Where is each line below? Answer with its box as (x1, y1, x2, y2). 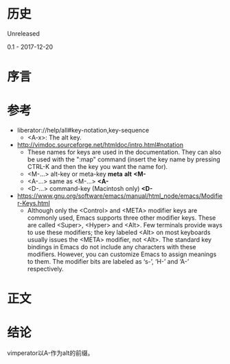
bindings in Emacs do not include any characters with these (27, 243, 196, 251)
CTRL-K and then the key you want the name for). (27, 163, 168, 171)
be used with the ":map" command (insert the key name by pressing (27, 155, 221, 163)
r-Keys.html (16, 199, 50, 207)
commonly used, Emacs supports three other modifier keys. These (27, 214, 216, 222)
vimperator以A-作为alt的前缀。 (7, 349, 94, 357)
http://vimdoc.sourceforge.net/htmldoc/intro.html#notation (16, 141, 184, 149)
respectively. (27, 265, 64, 273)
